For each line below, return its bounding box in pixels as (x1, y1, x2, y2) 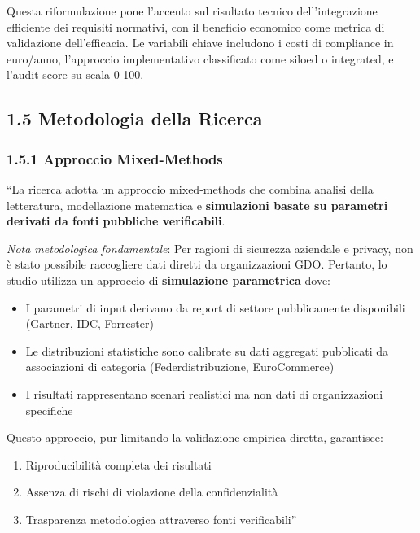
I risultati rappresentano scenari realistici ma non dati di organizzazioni (25, 385, 383, 402)
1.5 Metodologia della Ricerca (7, 106, 263, 131)
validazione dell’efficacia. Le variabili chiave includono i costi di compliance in (7, 34, 394, 51)
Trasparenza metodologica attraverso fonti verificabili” (25, 510, 297, 527)
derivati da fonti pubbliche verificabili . (7, 212, 225, 229)
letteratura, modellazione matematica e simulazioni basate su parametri (7, 196, 388, 213)
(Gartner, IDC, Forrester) (25, 315, 154, 332)
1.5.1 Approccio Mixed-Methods (7, 148, 223, 168)
